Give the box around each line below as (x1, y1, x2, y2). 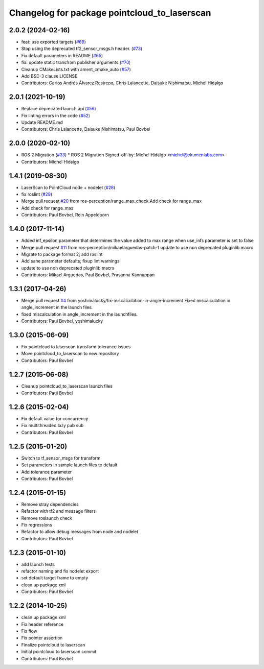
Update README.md (21, 119, 63, 125)
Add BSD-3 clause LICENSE (21, 73, 78, 79)
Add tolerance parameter (21, 469, 72, 475)
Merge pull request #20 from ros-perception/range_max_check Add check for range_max (21, 198, 202, 204)
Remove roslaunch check (21, 515, 73, 521)
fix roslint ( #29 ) (21, 191, 52, 197)
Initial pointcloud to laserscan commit (21, 649, 97, 655)
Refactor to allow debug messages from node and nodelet (21, 529, 139, 535)
